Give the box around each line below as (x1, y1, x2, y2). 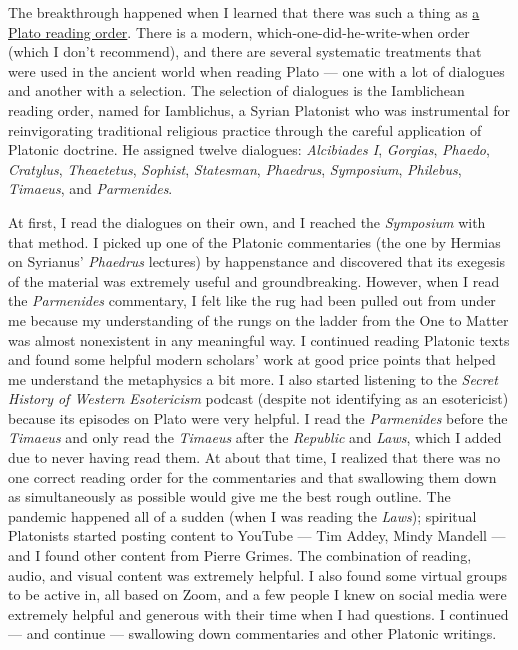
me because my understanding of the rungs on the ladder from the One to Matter (8, 309, 509, 330)
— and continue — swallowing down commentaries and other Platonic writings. (8, 623, 497, 644)
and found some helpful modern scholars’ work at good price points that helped (8, 349, 496, 370)
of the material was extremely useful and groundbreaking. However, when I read (8, 270, 500, 291)
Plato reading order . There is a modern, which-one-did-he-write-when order (8, 21, 470, 42)
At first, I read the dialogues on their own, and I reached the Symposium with (8, 211, 486, 232)
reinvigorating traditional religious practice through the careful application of (8, 119, 482, 140)
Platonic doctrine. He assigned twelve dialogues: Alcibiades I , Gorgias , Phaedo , (8, 139, 490, 160)
